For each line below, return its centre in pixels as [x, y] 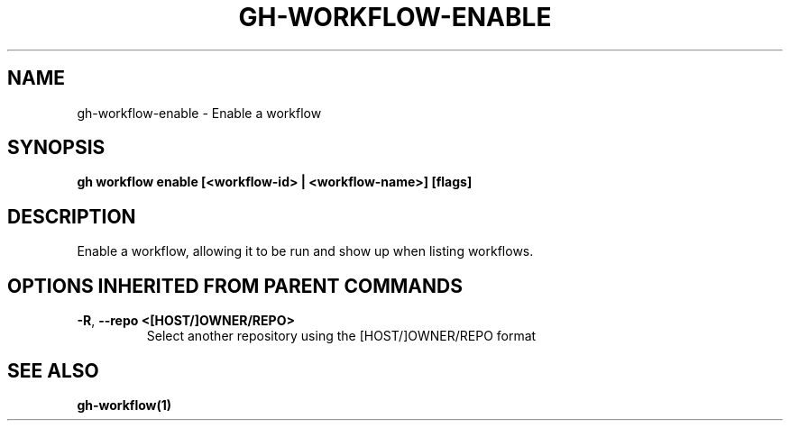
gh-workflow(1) [124, 405]
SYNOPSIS [56, 148]
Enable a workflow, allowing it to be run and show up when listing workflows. [305, 251]
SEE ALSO [53, 370]
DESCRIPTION [72, 216]
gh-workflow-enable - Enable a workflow [199, 113]
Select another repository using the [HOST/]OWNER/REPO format [341, 336]
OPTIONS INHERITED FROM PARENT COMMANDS [235, 286]
